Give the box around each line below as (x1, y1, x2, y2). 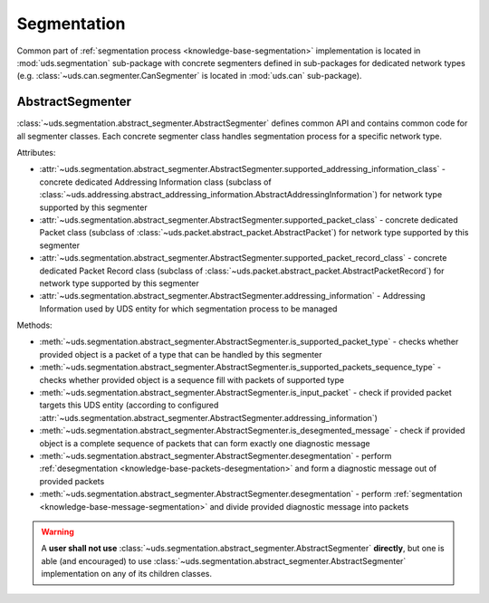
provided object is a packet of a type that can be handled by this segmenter (39, 349, 322, 359)
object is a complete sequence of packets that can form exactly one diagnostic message (39, 437, 370, 448)
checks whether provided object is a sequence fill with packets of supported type (39, 374, 344, 385)
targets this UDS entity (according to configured (39, 399, 219, 411)
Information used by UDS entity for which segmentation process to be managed (39, 303, 338, 314)
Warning (41, 526, 74, 537)
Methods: (16, 320, 53, 330)
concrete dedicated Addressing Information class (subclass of (39, 177, 272, 187)
